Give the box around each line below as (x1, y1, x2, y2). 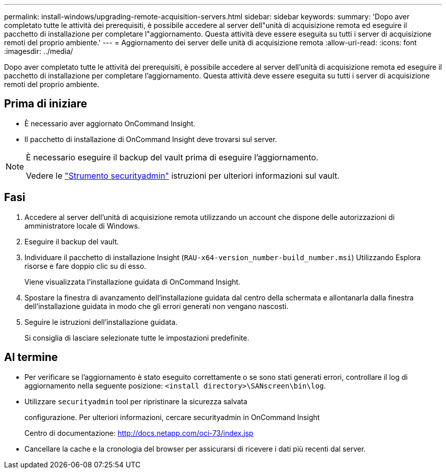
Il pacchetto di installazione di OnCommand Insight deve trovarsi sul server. (24, 134, 277, 144)
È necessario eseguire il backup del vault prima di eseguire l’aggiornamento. (26, 152, 319, 162)
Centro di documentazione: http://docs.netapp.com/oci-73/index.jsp (24, 428, 254, 437)
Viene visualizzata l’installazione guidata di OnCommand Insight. (24, 277, 241, 286)
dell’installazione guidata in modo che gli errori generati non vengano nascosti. (24, 301, 289, 311)
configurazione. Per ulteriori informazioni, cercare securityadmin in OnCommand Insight (24, 412, 320, 422)
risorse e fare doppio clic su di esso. (24, 261, 146, 270)
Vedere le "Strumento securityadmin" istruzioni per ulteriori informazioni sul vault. (26, 170, 340, 181)
